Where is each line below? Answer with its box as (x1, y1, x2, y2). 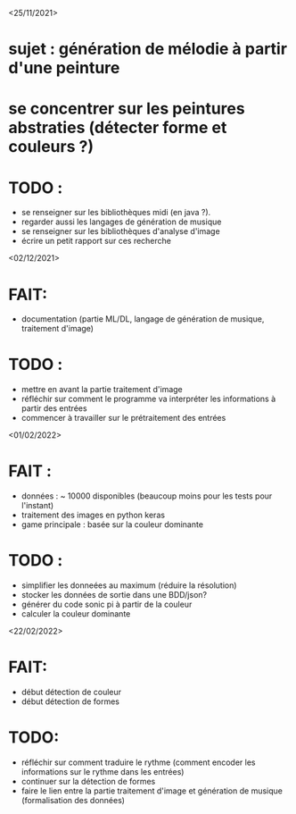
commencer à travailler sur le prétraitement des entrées (21, 413, 226, 424)
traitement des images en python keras (21, 509, 166, 521)
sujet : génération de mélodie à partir (8, 39, 287, 59)
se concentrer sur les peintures (8, 98, 246, 119)
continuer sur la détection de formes (21, 776, 156, 786)
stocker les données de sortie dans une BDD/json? (21, 590, 207, 600)
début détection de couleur (21, 687, 122, 697)
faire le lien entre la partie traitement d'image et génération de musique (21, 785, 283, 796)
